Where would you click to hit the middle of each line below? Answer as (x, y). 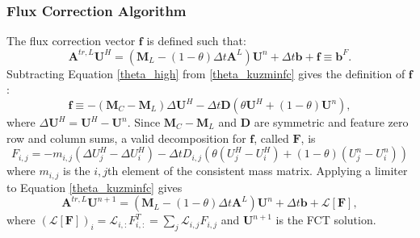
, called (271, 138)
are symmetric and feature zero (331, 122)
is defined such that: (196, 41)
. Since (144, 122)
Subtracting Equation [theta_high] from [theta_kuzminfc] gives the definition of (206, 73)
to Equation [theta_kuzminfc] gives (94, 187)
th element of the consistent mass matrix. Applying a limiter (258, 171)
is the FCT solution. (326, 220)
